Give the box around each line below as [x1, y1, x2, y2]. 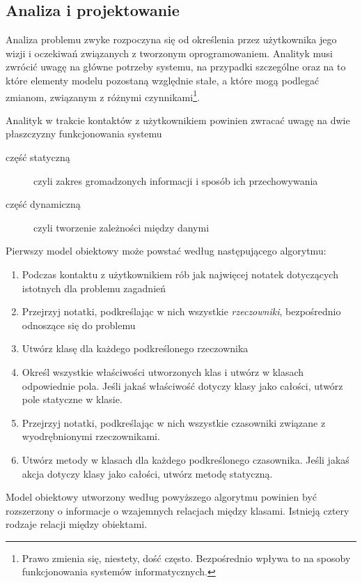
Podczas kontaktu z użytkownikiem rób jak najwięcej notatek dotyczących [22, 266, 338, 281]
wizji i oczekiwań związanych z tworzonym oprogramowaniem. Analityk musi [6, 45, 333, 60]
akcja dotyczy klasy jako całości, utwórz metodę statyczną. [22, 466, 273, 480]
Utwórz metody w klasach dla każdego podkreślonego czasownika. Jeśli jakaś [22, 452, 349, 467]
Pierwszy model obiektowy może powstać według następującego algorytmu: [6, 243, 326, 258]
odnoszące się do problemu [22, 317, 136, 332]
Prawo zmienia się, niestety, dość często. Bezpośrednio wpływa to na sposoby [22, 550, 351, 565]
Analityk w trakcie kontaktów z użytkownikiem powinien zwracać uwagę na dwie [6, 112, 350, 127]
